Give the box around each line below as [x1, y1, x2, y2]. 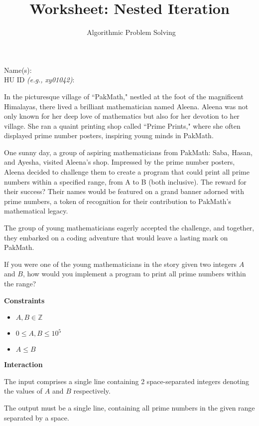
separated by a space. [4, 412, 69, 423]
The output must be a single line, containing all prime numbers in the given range [4, 402, 255, 413]
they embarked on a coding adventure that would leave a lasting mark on [4, 232, 228, 242]
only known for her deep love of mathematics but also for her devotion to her [4, 111, 240, 121]
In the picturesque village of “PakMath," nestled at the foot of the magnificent [4, 91, 244, 101]
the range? [4, 278, 36, 288]
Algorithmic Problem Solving [87, 27, 176, 37]
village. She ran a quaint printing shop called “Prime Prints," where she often [4, 120, 241, 131]
